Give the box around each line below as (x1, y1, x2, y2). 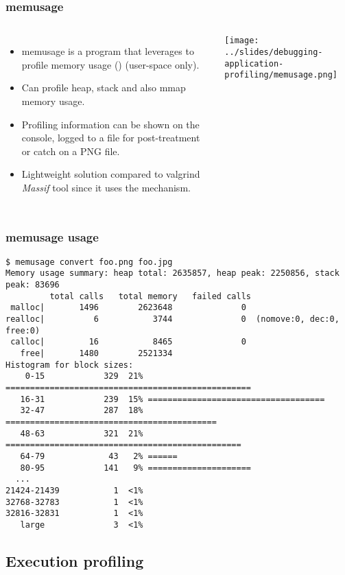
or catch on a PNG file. (21, 143, 120, 158)
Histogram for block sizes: (5, 360, 134, 370)
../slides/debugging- (224, 47, 323, 57)
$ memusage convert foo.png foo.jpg (5, 257, 173, 267)
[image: (224, 36, 259, 46)
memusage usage (5, 228, 99, 246)
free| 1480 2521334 (20, 349, 173, 359)
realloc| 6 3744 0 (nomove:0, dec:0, (5, 314, 340, 325)
